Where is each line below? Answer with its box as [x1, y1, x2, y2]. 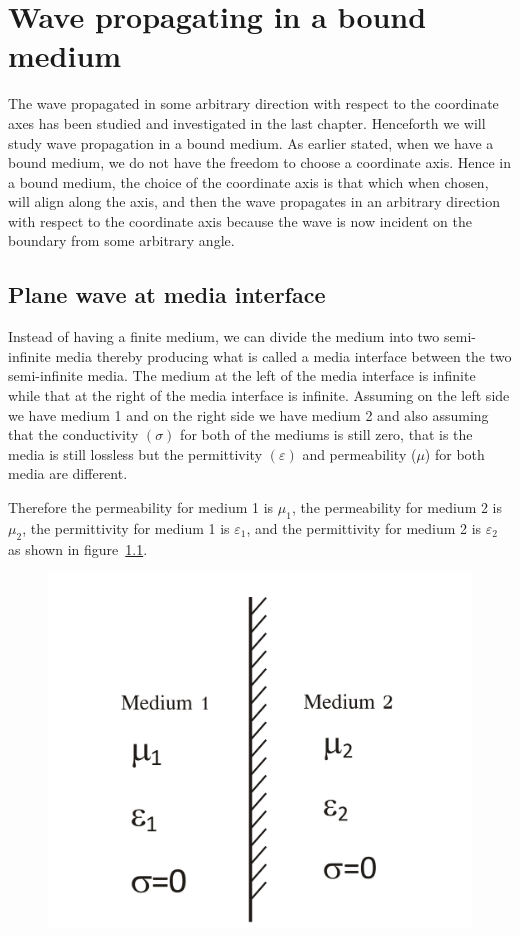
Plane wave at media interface [8, 279, 326, 310]
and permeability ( [302, 443, 417, 464]
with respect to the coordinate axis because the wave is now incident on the [8, 210, 472, 231]
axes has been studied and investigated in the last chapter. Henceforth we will [8, 112, 486, 133]
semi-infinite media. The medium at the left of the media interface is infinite [8, 365, 476, 386]
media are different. [8, 463, 128, 484]
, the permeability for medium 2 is [291, 497, 503, 518]
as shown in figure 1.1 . [8, 538, 148, 559]
